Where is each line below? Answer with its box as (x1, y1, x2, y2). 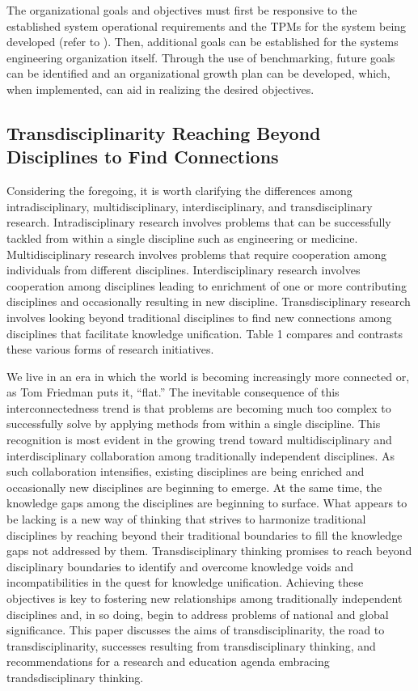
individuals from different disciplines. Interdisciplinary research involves (6, 261, 361, 278)
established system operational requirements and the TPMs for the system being (6, 17, 407, 34)
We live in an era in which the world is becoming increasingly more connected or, (6, 367, 410, 384)
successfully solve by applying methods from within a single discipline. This (6, 415, 381, 432)
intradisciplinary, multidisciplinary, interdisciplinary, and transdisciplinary (6, 197, 373, 214)
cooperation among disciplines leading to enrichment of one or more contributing (6, 277, 407, 294)
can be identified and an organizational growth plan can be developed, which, (6, 65, 391, 82)
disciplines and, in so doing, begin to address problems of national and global (6, 605, 389, 622)
